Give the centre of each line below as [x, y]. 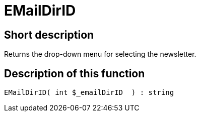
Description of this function [75, 73]
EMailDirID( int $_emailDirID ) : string [89, 93]
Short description [49, 35]
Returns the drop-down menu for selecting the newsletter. [100, 54]
